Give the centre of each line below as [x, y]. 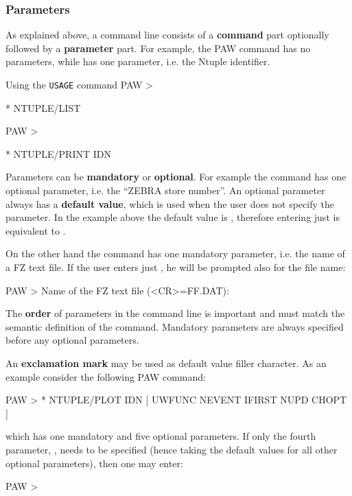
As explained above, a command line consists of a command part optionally [167, 35]
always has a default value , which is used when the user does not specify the [170, 203]
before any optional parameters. [72, 340]
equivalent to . [36, 230]
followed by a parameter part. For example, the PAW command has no [158, 48]
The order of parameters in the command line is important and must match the [175, 313]
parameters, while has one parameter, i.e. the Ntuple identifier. [138, 61]
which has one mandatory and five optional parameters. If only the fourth [161, 436]
